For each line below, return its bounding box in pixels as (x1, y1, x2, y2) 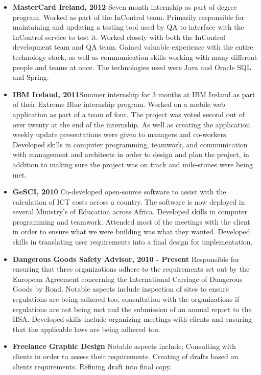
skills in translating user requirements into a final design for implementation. (12, 236, 253, 247)
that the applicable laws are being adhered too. (12, 323, 160, 334)
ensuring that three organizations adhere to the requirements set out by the (12, 263, 250, 274)
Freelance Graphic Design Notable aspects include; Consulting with (12, 341, 236, 351)
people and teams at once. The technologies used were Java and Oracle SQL (12, 61, 251, 72)
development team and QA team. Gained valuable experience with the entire (12, 41, 253, 52)
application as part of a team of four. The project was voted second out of (12, 108, 245, 119)
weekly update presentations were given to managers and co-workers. (12, 129, 228, 140)
